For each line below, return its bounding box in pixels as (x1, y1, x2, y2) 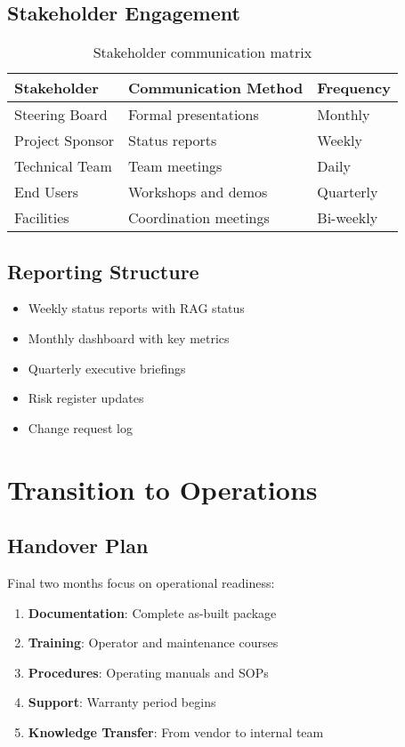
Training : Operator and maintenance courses (28, 633, 279, 652)
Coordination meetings (127, 207, 270, 229)
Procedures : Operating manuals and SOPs (28, 663, 269, 681)
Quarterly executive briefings (28, 358, 186, 377)
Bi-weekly (317, 207, 378, 229)
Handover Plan (7, 532, 149, 559)
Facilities (14, 207, 69, 229)
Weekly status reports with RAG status (28, 299, 245, 317)
